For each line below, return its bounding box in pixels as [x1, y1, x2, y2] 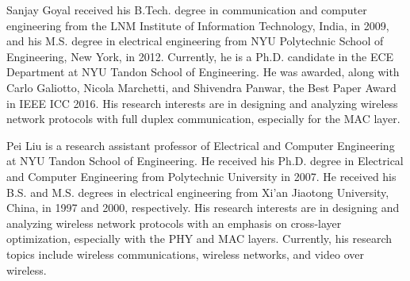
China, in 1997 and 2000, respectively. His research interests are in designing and [6, 199, 400, 216]
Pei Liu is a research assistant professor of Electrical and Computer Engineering [6, 137, 395, 153]
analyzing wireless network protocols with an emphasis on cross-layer [6, 214, 342, 231]
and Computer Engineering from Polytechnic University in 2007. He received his [6, 167, 397, 184]
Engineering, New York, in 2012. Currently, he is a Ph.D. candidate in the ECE [6, 48, 394, 64]
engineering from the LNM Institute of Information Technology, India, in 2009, [6, 17, 389, 33]
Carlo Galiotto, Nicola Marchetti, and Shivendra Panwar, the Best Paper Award [6, 79, 397, 95]
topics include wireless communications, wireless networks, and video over [6, 245, 364, 262]
